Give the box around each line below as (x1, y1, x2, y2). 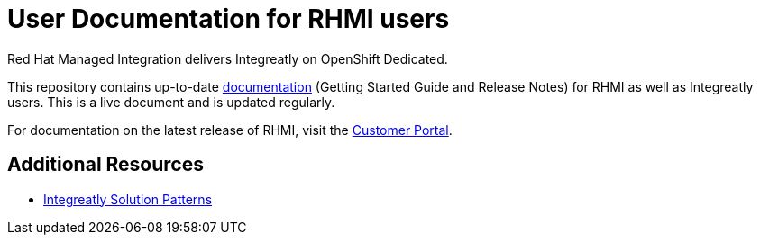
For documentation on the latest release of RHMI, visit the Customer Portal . (7, 121, 453, 138)
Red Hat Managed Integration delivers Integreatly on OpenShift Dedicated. (7, 50, 448, 67)
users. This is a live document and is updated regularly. (7, 94, 335, 110)
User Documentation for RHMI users (7, 4, 450, 34)
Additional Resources (7, 153, 204, 176)
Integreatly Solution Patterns (43, 191, 213, 207)
